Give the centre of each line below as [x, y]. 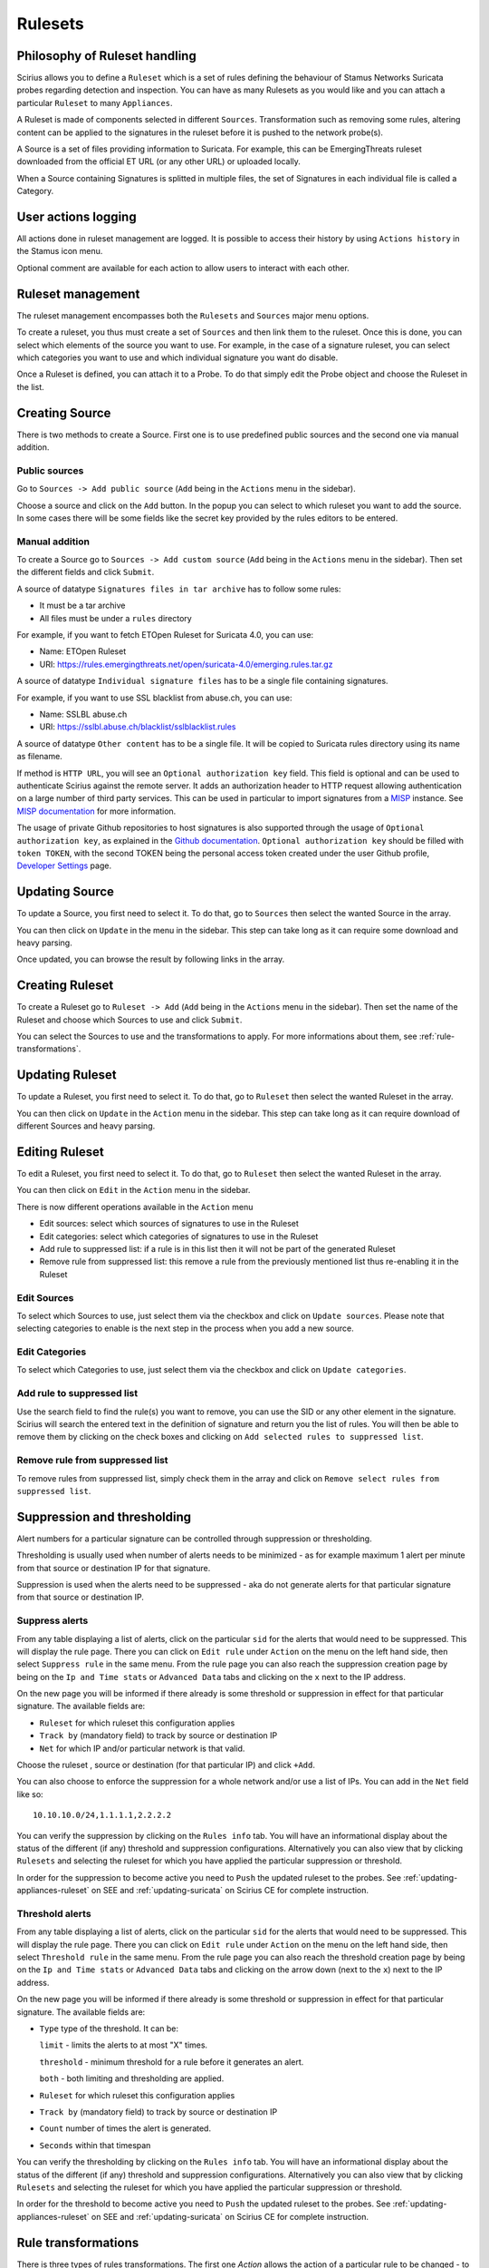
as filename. [39, 757]
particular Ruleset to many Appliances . [95, 103]
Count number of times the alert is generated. [125, 2128]
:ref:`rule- [437, 1036]
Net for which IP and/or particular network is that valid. [142, 1748]
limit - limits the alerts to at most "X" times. [124, 2045]
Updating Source [66, 892]
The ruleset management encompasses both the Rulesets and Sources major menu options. [193, 315]
